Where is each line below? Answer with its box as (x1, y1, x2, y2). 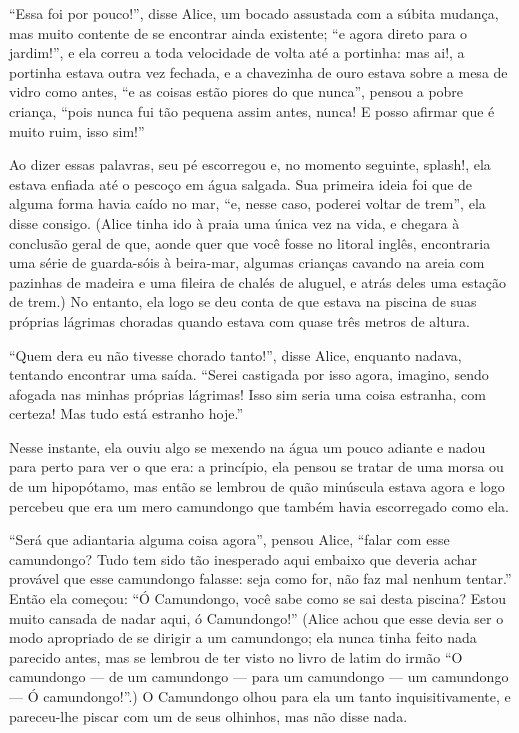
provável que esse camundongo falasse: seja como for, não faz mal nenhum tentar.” (9, 568, 512, 589)
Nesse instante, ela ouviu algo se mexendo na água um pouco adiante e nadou (9, 436, 486, 457)
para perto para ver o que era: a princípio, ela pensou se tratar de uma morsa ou (9, 456, 504, 477)
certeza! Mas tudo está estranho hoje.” (9, 403, 244, 424)
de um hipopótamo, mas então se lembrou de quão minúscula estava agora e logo (9, 476, 505, 497)
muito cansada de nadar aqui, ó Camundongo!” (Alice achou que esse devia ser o (9, 607, 504, 628)
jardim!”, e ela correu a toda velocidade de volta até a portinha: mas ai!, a (9, 42, 465, 63)
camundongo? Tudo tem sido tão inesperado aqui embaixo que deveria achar (9, 548, 478, 569)
